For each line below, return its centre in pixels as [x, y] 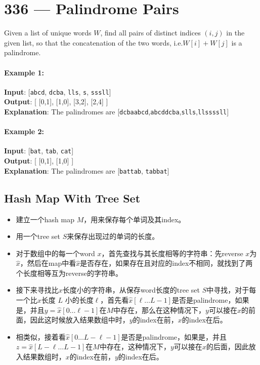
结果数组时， [44, 357]
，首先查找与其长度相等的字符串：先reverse [172, 253]
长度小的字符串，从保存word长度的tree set [131, 290]
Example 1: [24, 72]
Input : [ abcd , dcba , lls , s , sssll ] [58, 91]
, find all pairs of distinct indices [150, 33]
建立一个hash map [45, 219]
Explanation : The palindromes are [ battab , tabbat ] [87, 170]
